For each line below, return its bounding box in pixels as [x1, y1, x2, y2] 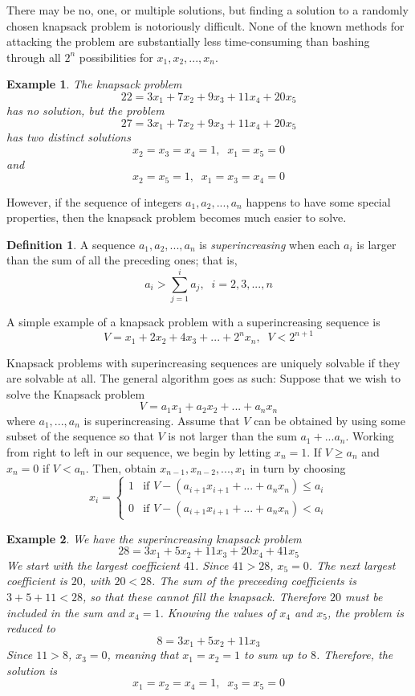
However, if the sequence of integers [6, 193, 182, 210]
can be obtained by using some [254, 411, 405, 428]
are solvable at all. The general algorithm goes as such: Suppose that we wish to [6, 370, 401, 387]
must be [345, 588, 383, 605]
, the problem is [327, 604, 404, 620]
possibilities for [79, 48, 153, 65]
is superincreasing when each [199, 235, 340, 252]
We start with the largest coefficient [6, 556, 180, 573]
